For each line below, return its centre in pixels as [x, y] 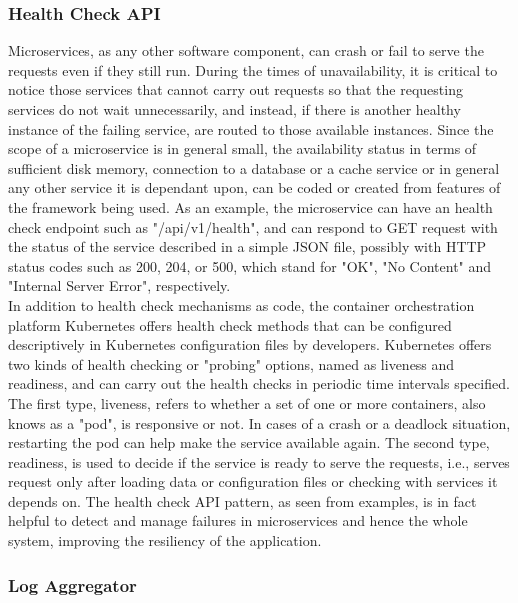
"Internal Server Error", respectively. [119, 285]
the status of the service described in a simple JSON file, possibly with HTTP [247, 246]
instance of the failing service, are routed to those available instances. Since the [251, 128]
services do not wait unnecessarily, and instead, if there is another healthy [234, 109]
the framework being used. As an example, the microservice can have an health [250, 206]
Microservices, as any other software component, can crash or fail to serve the [246, 50]
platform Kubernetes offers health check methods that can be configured [230, 324]
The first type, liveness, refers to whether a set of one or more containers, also [247, 402]
